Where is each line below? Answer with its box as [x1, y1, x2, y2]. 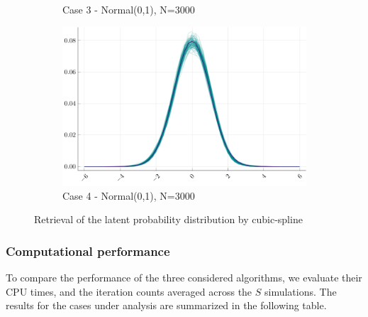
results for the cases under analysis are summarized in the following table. [6, 298, 327, 313]
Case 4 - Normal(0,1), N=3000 [62, 188, 195, 203]
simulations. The [264, 284, 337, 299]
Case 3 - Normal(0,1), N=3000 [62, 2, 195, 16]
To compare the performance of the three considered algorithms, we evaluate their [6, 270, 362, 285]
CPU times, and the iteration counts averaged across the [6, 284, 252, 299]
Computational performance [6, 242, 170, 259]
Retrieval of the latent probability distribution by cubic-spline [34, 212, 303, 227]
